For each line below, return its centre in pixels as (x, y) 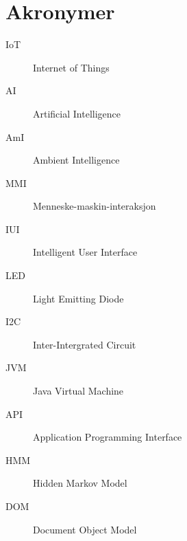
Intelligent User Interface (85, 252)
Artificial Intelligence (77, 113)
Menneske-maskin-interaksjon (95, 206)
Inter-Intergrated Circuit (85, 344)
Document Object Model (85, 529)
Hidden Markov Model (80, 483)
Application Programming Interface (108, 437)
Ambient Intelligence (76, 160)
